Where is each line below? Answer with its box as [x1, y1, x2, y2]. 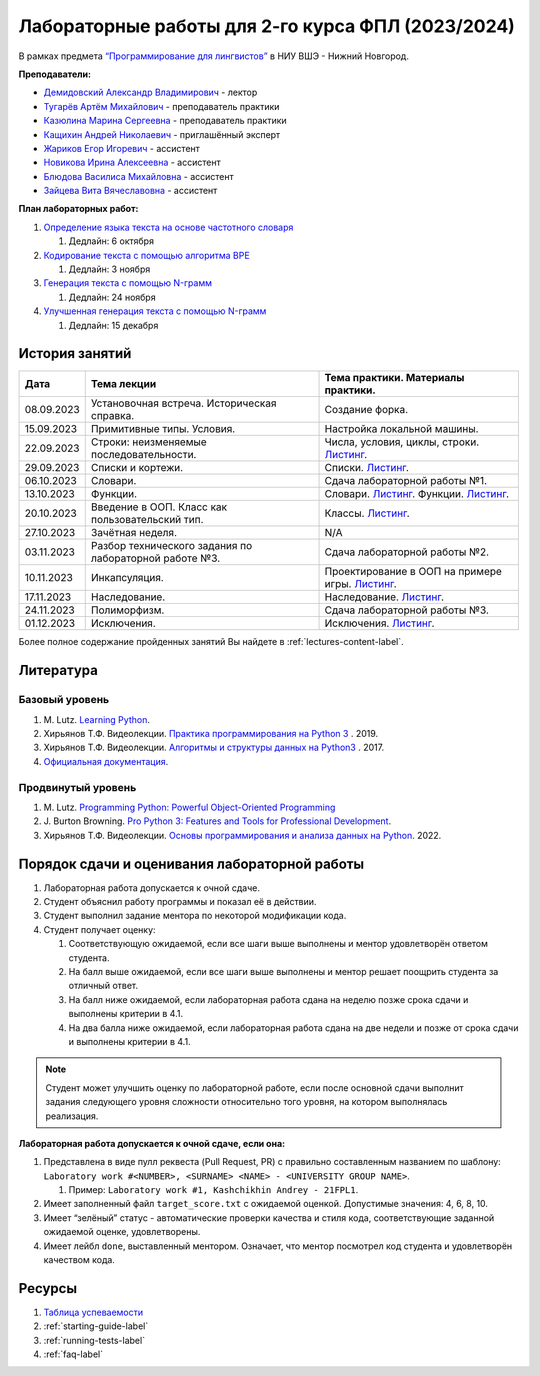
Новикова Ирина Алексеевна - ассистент [43, 156, 221, 169]
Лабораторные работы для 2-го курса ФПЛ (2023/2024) [18, 15, 515, 37]
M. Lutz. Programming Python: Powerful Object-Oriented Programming [43, 801, 336, 813]
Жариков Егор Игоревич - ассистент [43, 142, 200, 154]
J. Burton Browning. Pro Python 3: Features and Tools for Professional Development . [43, 815, 392, 827]
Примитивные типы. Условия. [90, 422, 236, 436]
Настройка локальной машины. [324, 422, 479, 436]
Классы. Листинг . [324, 506, 410, 520]
